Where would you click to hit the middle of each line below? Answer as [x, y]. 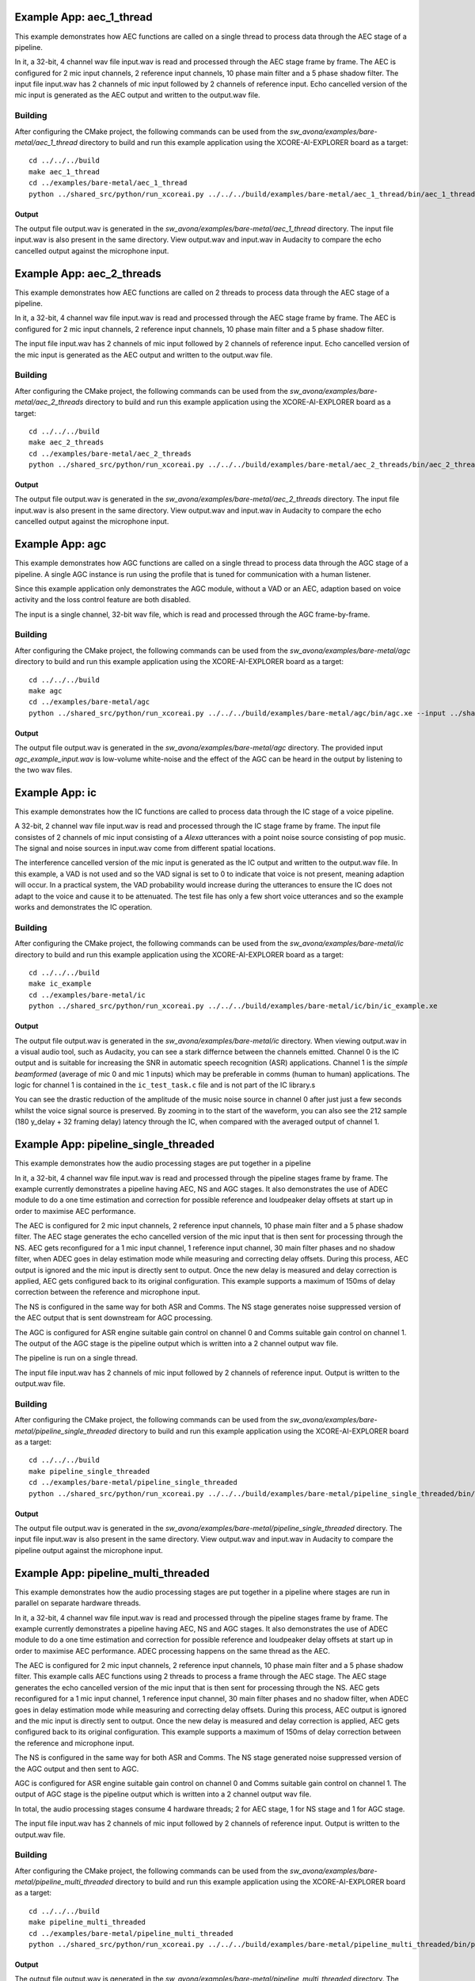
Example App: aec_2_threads [88, 273]
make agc [46, 691]
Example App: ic [55, 792]
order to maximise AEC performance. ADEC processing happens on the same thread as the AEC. [172, 1651]
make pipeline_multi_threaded [87, 1922]
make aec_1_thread [65, 172]
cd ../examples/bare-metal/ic [87, 995]
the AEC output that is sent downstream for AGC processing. [114, 1318]
